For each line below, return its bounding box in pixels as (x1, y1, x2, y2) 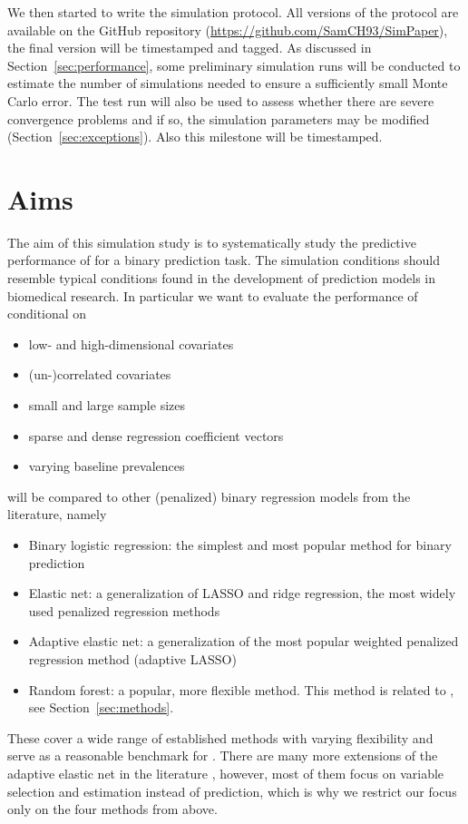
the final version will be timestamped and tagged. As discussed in (7, 38, 372, 57)
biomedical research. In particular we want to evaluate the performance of (7, 286, 418, 305)
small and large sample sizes (28, 396, 185, 415)
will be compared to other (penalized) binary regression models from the (7, 486, 411, 505)
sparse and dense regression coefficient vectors (28, 426, 284, 445)
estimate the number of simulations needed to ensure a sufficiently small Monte (7, 74, 448, 93)
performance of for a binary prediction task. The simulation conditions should (7, 250, 440, 270)
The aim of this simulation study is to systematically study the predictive (7, 232, 416, 251)
